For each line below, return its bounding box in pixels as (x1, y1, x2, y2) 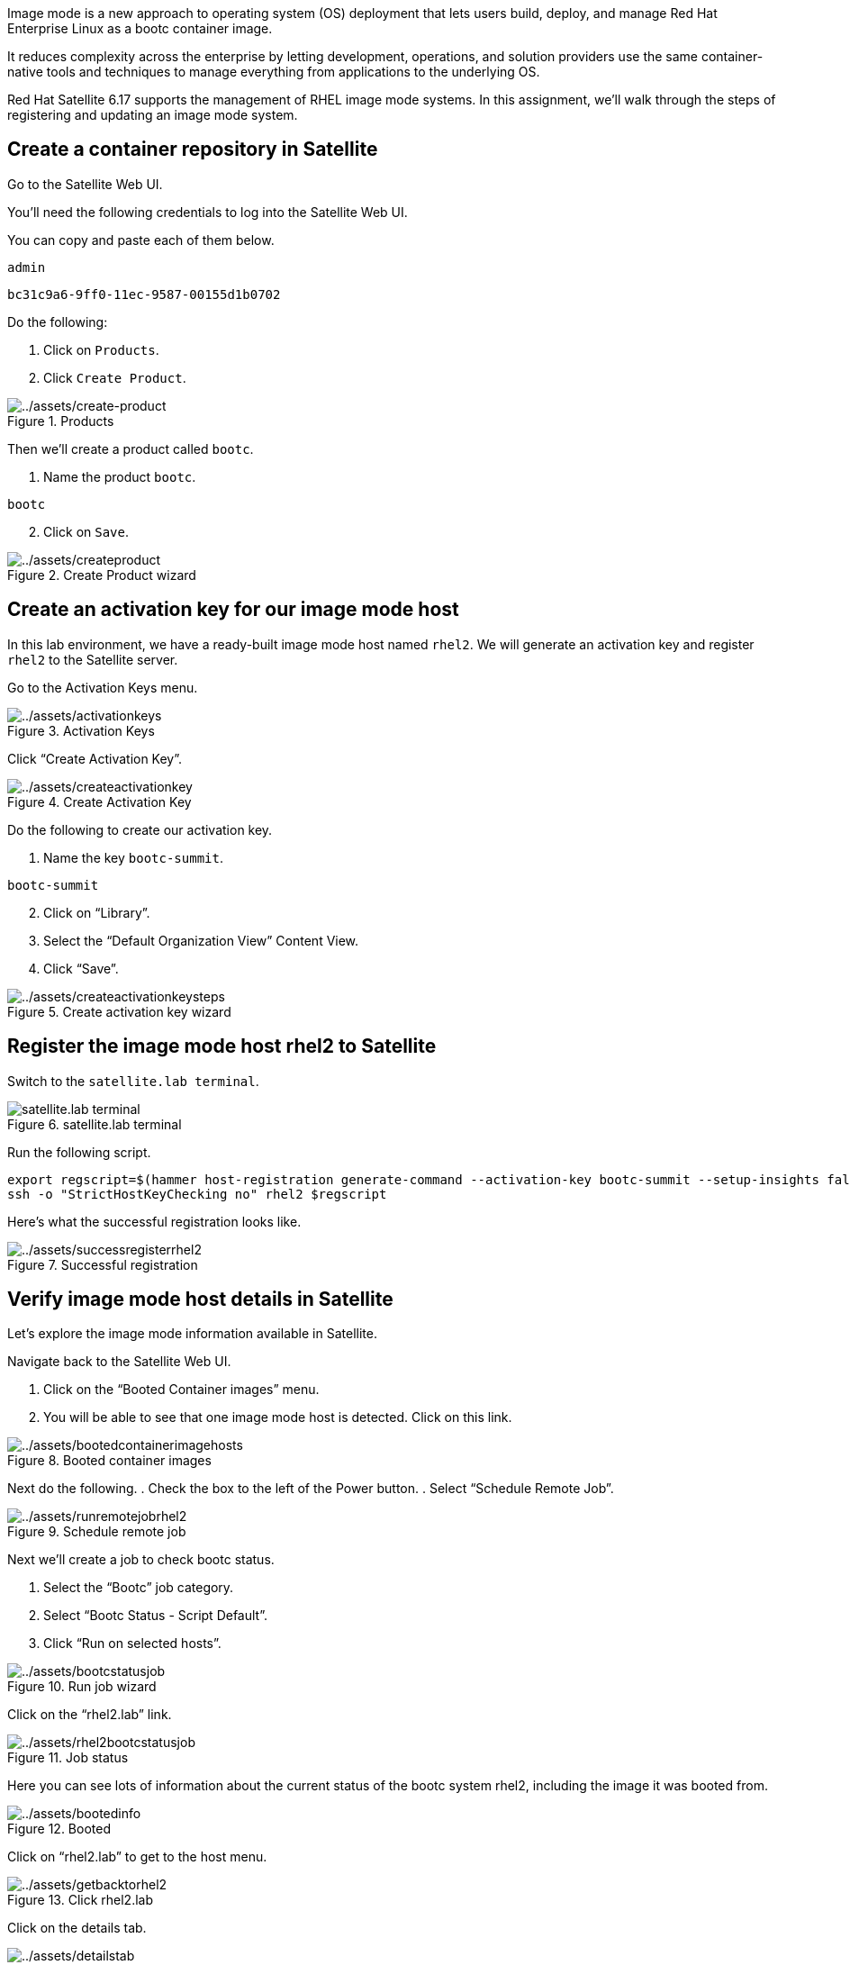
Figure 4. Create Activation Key (7, 793, 192, 810)
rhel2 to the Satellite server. (7, 651, 178, 667)
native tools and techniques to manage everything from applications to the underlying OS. (7, 64, 540, 79)
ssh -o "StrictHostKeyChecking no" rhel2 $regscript (7, 1186, 387, 1201)
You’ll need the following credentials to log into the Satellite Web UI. (7, 204, 408, 220)
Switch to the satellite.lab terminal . (7, 1073, 259, 1089)
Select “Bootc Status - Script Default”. (43, 1607, 267, 1624)
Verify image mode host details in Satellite (7, 1287, 393, 1310)
